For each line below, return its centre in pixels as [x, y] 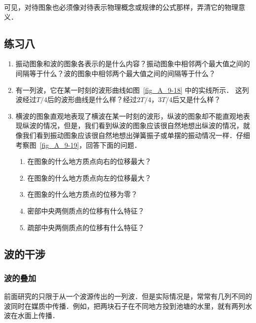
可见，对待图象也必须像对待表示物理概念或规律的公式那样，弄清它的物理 [121, 7]
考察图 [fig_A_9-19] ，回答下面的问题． [78, 145]
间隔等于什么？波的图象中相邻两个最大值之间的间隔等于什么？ [115, 73]
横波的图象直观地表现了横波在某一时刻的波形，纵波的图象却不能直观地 [129, 116]
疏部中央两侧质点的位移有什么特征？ [86, 227]
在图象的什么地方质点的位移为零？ [82, 194]
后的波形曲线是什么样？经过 [92, 99]
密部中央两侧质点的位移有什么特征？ [86, 210]
